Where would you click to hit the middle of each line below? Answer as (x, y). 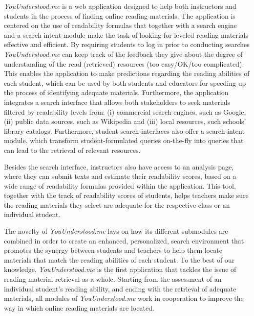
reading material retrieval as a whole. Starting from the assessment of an (113, 279)
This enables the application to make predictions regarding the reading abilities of (127, 73)
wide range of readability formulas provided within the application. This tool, (120, 185)
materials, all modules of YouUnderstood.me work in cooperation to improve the (124, 298)
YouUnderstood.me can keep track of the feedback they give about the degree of (123, 54)
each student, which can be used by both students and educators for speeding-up (125, 83)
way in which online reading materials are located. (79, 307)
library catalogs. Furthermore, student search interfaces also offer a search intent (124, 131)
